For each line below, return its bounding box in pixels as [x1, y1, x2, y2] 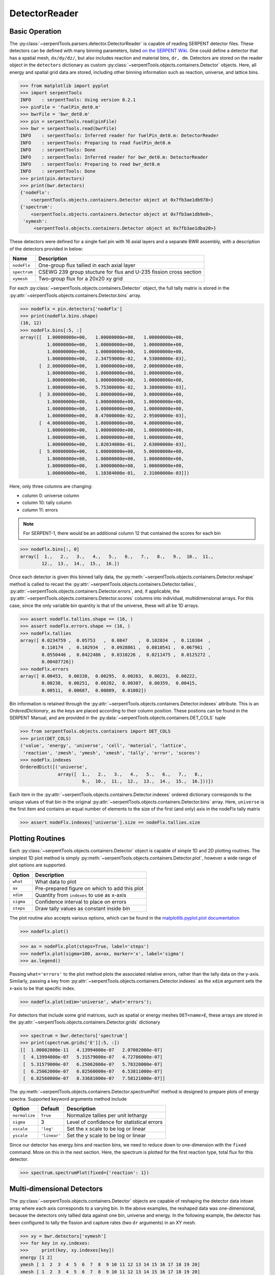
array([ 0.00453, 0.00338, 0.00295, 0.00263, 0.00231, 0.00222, [20, 673, 198, 679]
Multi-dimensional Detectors [9, 1185, 103, 1193]
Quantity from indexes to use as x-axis [35, 891, 127, 899]
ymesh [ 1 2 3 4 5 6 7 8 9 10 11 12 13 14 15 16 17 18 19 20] [20, 1262, 201, 1267]
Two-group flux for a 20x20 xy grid [38, 275, 123, 283]
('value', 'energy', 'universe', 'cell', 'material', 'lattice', [20, 743, 187, 749]
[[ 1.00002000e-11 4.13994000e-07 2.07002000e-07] [20, 1047, 163, 1053]
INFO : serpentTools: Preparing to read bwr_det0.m [20, 161, 160, 167]
